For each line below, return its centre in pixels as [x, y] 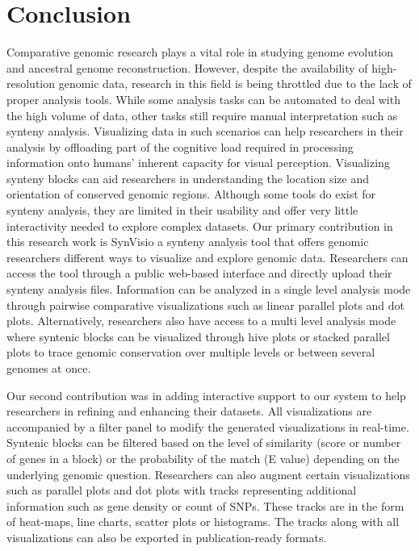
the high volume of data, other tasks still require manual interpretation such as [202, 115]
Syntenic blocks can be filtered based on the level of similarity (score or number [204, 442]
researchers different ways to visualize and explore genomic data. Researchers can [207, 257]
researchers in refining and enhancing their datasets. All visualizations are [189, 411]
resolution [31, 83]
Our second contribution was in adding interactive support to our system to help [206, 395]
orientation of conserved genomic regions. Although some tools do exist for [191, 194]
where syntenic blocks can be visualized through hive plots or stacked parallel [198, 336]
